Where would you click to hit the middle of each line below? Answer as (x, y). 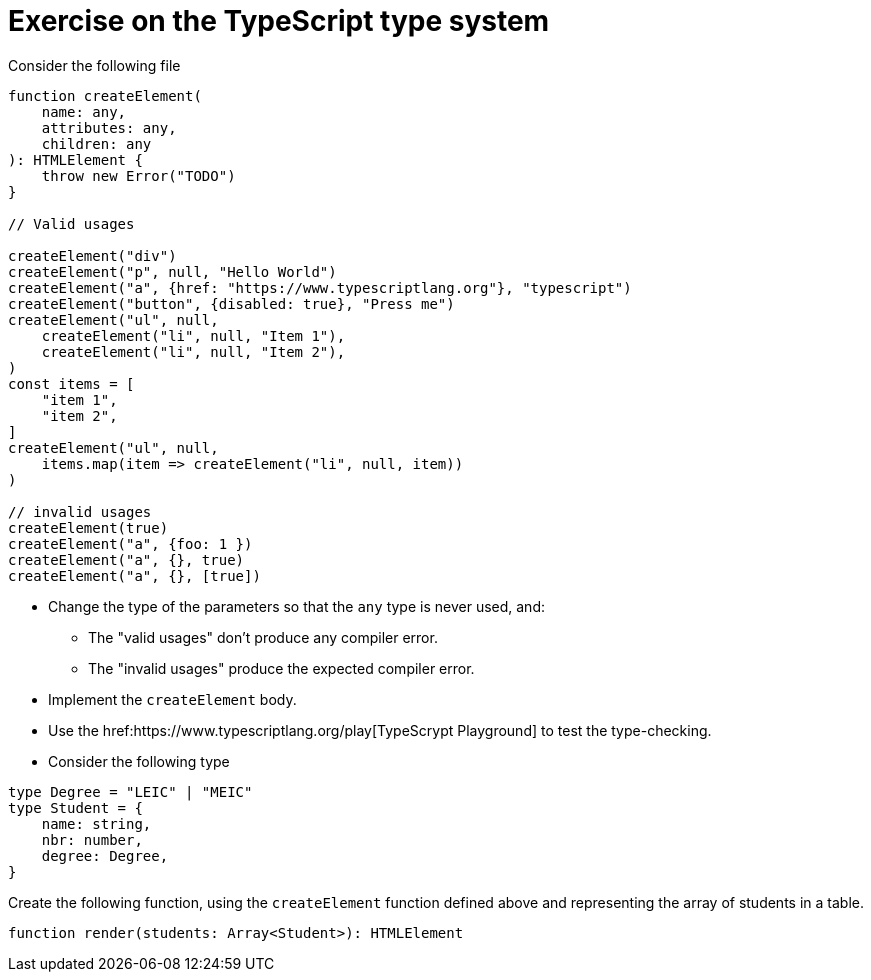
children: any (96, 143)
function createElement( (105, 95)
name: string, (96, 823)
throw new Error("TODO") (138, 175)
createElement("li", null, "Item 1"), (193, 335)
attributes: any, (109, 127)
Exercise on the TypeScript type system (279, 21)
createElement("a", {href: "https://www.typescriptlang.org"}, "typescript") (320, 287)
